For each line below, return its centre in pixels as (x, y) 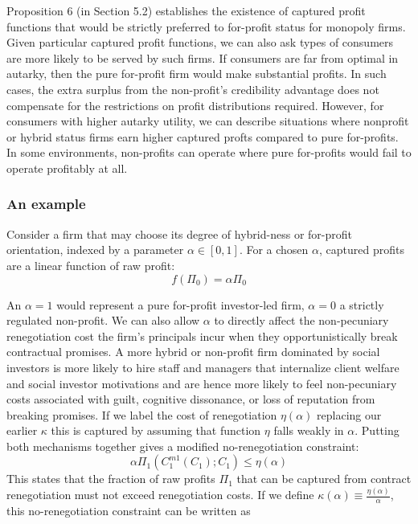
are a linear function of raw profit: (91, 265)
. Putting (377, 430)
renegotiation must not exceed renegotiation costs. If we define (160, 495)
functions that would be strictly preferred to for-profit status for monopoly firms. (206, 26)
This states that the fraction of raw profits (111, 479)
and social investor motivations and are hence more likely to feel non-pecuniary (202, 383)
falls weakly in (309, 430)
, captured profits (361, 250)
